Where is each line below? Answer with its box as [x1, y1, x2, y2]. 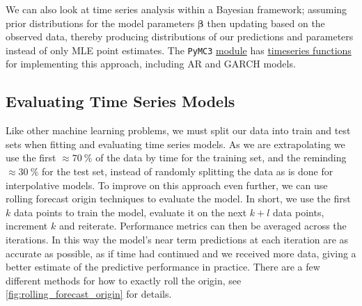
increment [6, 218, 48, 233]
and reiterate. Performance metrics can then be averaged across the [58, 218, 347, 233]
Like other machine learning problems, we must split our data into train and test [6, 123, 351, 138]
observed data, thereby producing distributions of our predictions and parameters [6, 29, 354, 44]
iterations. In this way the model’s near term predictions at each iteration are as [6, 232, 349, 246]
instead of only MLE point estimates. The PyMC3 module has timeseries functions [6, 42, 352, 57]
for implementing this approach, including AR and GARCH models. [6, 56, 296, 71]
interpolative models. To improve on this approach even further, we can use [6, 177, 328, 192]
